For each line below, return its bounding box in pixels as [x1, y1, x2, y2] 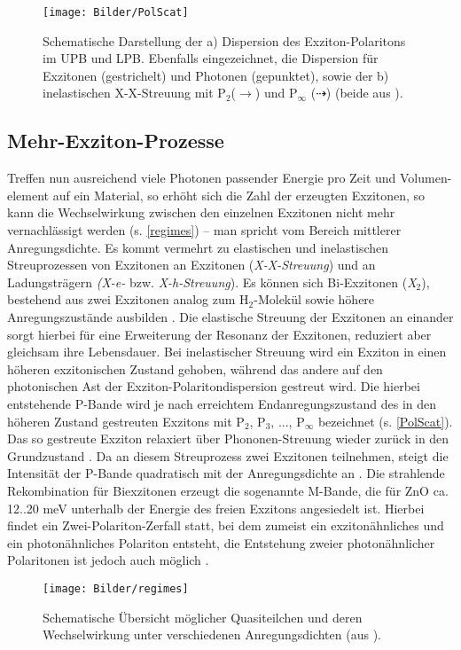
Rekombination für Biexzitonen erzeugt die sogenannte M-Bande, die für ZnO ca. [7, 481, 449, 499]
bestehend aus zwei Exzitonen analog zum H [7, 290, 249, 309]
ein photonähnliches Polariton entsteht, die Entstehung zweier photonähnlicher [7, 533, 435, 552]
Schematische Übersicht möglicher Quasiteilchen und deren [43, 607, 363, 626]
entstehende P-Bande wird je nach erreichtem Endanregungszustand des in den [7, 394, 437, 412]
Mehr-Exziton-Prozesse [7, 127, 224, 154]
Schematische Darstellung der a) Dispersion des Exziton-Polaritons [43, 31, 406, 50]
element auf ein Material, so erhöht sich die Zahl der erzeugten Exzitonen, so [7, 185, 426, 204]
